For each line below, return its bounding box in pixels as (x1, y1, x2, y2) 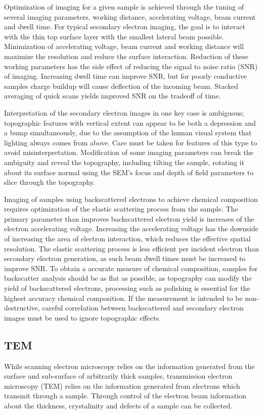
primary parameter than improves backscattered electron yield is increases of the (4, 213, 254, 224)
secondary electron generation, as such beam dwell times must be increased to (4, 253, 246, 264)
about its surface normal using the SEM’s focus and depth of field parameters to (4, 167, 254, 177)
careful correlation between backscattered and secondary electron (42, 302, 244, 313)
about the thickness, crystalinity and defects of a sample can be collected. (4, 400, 233, 410)
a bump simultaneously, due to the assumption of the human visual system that (4, 127, 252, 138)
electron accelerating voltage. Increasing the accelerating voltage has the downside (4, 223, 258, 234)
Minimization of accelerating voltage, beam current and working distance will (4, 41, 244, 51)
